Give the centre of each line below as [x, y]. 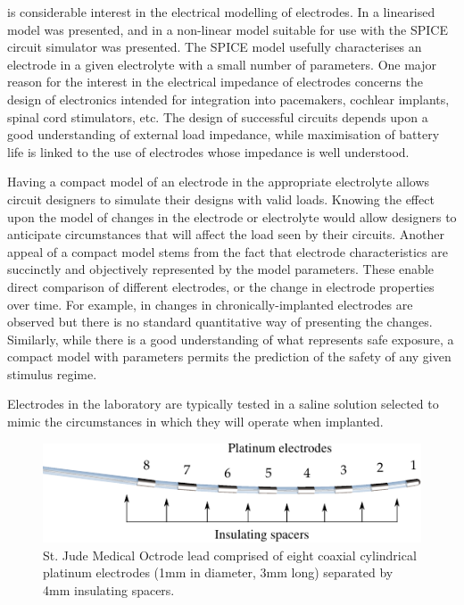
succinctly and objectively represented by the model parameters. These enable [220, 269]
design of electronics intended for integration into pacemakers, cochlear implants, [228, 99]
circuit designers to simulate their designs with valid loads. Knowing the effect [221, 199]
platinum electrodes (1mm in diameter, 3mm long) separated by [218, 572]
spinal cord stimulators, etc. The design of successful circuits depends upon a [218, 116]
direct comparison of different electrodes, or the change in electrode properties [221, 286]
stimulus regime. [52, 373]
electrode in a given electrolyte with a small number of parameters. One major [222, 64]
